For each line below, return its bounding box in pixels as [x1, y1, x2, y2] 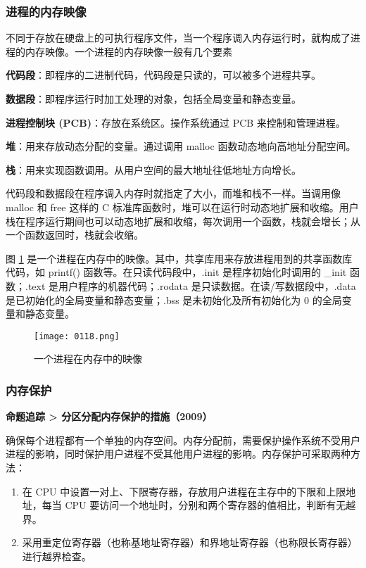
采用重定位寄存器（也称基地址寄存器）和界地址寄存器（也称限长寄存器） [22, 535, 358, 550]
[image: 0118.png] [34, 331, 120, 341]
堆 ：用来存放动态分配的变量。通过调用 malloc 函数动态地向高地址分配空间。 [6, 139, 356, 153]
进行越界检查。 [22, 548, 91, 563]
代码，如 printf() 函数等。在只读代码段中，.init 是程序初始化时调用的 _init [6, 265, 347, 279]
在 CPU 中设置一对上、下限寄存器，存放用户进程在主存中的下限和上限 [22, 484, 346, 498]
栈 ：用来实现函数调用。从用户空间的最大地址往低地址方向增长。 [6, 162, 301, 177]
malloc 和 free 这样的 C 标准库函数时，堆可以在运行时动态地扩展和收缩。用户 [6, 199, 359, 214]
